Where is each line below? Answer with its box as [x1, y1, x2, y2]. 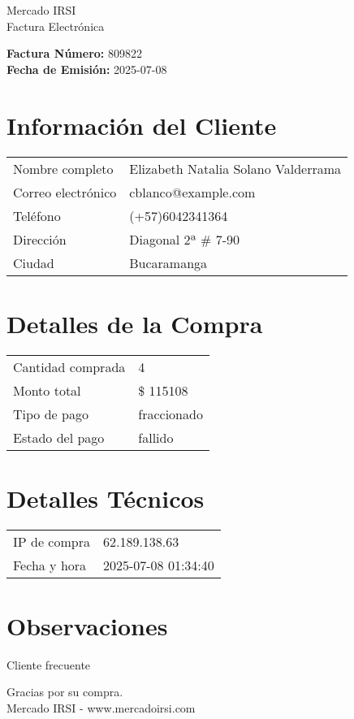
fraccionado [138, 404, 203, 423]
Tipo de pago [13, 404, 88, 423]
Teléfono [13, 206, 61, 225]
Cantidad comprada [13, 357, 126, 376]
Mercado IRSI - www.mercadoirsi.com [6, 700, 196, 717]
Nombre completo [13, 158, 114, 178]
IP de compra [13, 531, 90, 551]
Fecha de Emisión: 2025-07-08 [6, 60, 167, 77]
